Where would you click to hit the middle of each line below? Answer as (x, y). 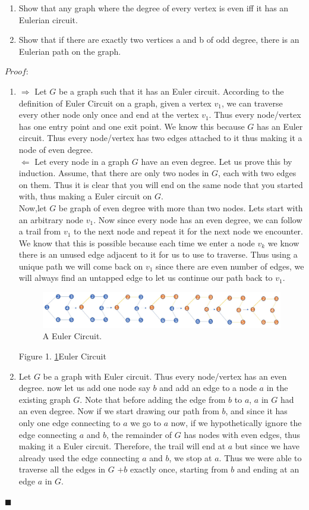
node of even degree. (56, 149)
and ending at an (268, 469)
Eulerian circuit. (48, 19)
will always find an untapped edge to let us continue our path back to (146, 278)
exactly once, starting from (179, 469)
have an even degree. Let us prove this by (217, 161)
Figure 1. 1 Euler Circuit (62, 356)
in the (277, 388)
